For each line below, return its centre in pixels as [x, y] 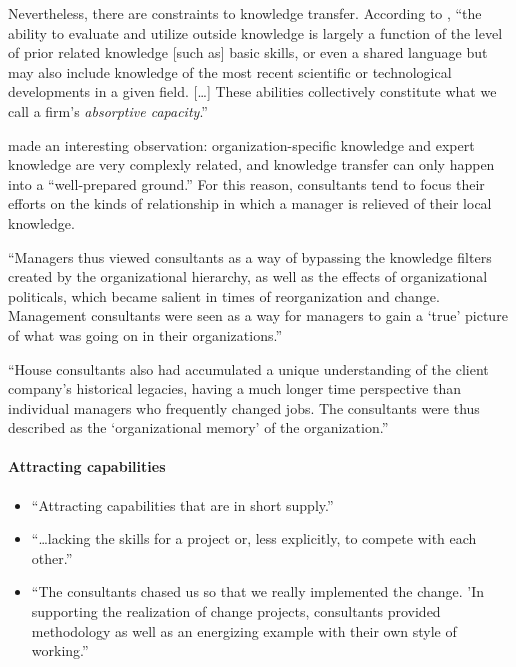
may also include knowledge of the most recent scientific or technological [230, 71]
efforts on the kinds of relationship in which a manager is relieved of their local [250, 203]
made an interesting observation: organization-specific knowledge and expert [241, 144]
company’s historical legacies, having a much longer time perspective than [235, 388]
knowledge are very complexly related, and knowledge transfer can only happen [251, 164]
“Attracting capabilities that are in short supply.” [182, 504]
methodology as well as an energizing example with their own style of [244, 630]
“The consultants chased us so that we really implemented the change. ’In [258, 591]
